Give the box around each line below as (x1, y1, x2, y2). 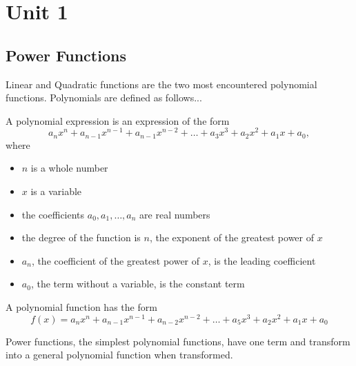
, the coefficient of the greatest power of (31, 253, 200, 267)
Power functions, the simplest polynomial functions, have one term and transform (6, 334, 350, 348)
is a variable (30, 184, 82, 199)
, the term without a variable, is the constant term (30, 276, 245, 291)
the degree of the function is (21, 230, 141, 245)
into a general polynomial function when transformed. (6, 347, 233, 362)
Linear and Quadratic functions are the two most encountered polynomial (6, 77, 317, 91)
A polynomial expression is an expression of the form (6, 113, 230, 128)
